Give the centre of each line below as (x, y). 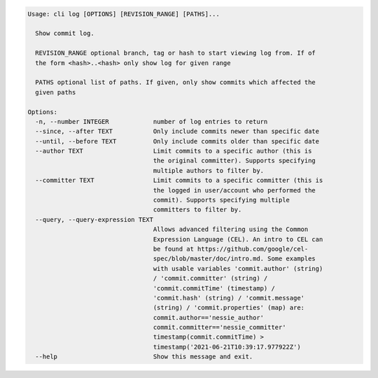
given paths (56, 92)
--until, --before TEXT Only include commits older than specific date (177, 141)
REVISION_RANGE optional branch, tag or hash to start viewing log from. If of (176, 53)
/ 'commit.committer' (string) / (210, 279)
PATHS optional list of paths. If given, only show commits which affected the (176, 83)
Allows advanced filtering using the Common (231, 230)
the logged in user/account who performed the (234, 190)
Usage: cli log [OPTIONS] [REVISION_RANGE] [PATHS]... (124, 14)
